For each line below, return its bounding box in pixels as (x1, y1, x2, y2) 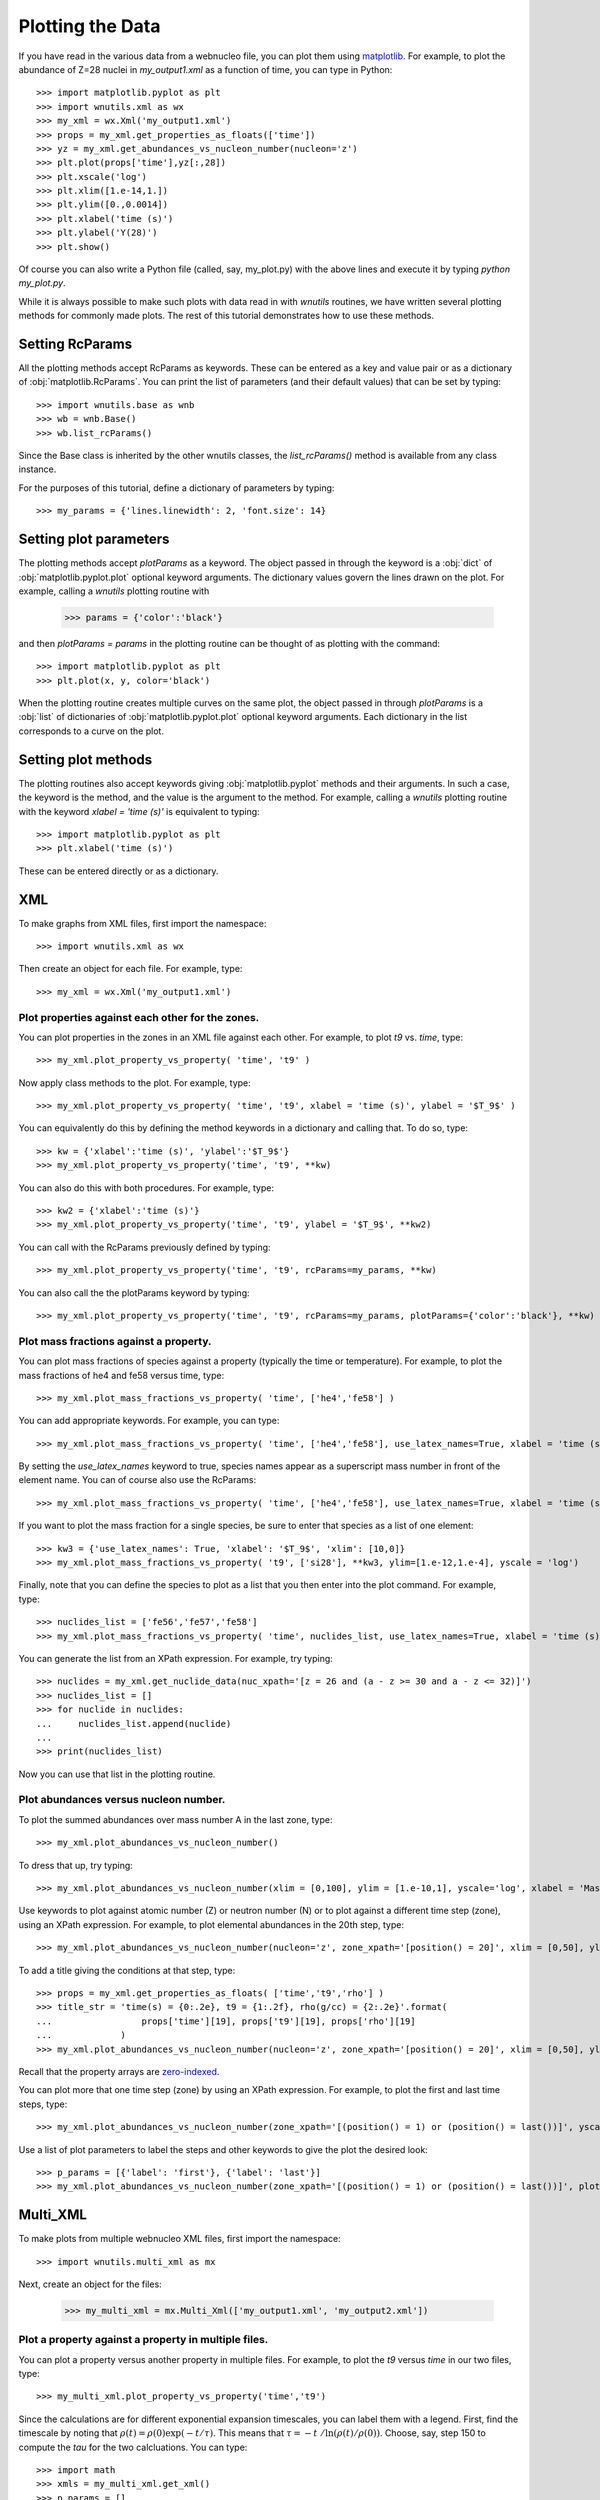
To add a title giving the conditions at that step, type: (18, 1964, 236, 1976)
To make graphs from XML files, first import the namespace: (18, 917, 267, 929)
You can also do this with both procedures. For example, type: (18, 1181, 275, 1194)
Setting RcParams (18, 336, 133, 352)
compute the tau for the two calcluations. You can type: (18, 2441, 248, 2453)
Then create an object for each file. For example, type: (18, 963, 243, 975)
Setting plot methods (18, 751, 153, 768)
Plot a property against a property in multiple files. (18, 2333, 269, 2347)
